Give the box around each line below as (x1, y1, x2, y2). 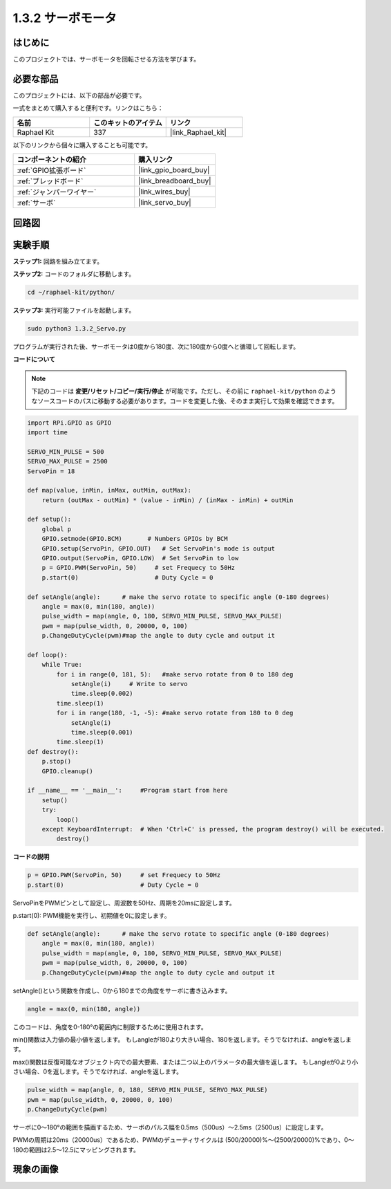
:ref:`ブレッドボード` (17, 176, 84, 186)
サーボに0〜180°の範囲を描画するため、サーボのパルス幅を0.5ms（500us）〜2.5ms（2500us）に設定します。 (12, 1123, 327, 1131)
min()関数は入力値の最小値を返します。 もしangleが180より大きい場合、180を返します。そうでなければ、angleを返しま (12, 1035, 352, 1044)
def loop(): (27, 651, 68, 658)
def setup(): (27, 515, 72, 524)
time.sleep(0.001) (70, 728, 134, 737)
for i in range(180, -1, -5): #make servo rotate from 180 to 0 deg (56, 709, 294, 717)
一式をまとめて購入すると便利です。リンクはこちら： (12, 104, 164, 112)
